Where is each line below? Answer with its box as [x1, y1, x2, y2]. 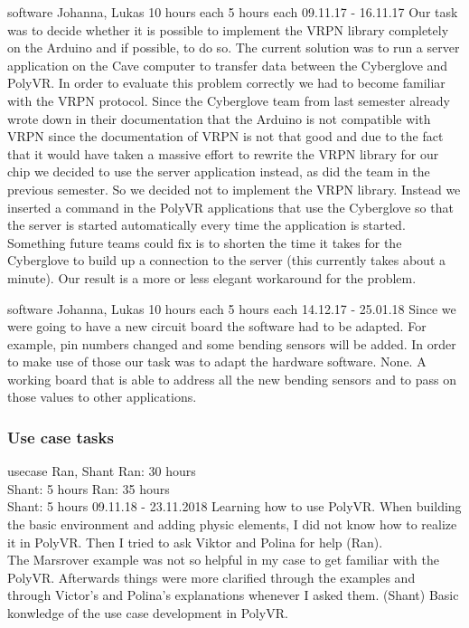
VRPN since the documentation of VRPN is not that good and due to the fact [7, 127, 444, 146]
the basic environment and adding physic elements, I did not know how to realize [7, 515, 457, 534]
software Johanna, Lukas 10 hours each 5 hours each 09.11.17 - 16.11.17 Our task [7, 3, 458, 21]
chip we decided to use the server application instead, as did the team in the [7, 162, 430, 181]
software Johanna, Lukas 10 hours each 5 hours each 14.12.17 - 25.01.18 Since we [7, 299, 456, 318]
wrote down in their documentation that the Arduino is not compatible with [7, 109, 431, 128]
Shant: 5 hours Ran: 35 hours [7, 479, 170, 498]
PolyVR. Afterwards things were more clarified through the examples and [7, 567, 416, 586]
